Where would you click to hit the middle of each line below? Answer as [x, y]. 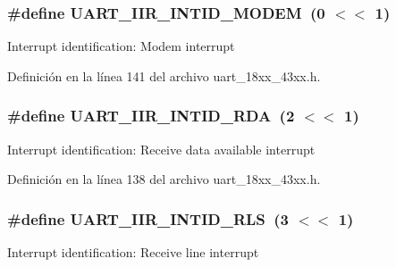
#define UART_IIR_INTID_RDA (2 [151, 116]
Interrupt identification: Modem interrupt [121, 46]
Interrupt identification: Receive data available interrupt [161, 149]
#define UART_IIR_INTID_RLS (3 [148, 218]
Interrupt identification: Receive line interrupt [133, 252]
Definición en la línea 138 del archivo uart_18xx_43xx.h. [164, 179]
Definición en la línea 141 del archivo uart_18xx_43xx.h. [164, 75]
